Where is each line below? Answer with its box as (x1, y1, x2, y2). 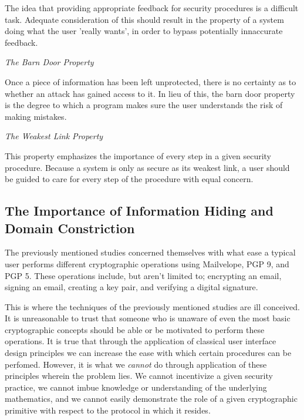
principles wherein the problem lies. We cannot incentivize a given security (5, 369, 273, 382)
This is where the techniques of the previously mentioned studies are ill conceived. (5, 300, 300, 313)
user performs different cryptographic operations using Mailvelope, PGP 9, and (5, 257, 289, 270)
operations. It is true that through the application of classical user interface (5, 335, 276, 347)
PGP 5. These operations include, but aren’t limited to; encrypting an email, (5, 269, 282, 281)
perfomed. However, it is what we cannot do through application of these (5, 358, 267, 370)
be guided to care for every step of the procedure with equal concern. (5, 173, 254, 185)
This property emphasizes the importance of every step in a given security (5, 149, 271, 162)
